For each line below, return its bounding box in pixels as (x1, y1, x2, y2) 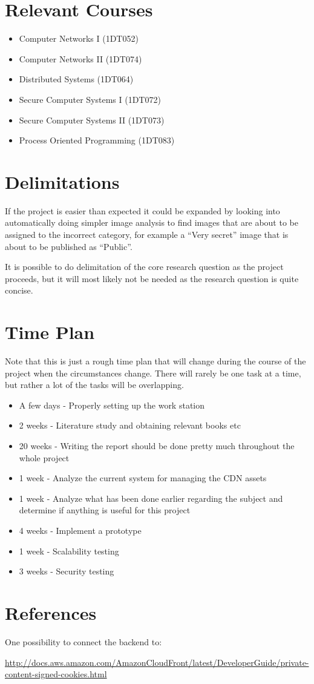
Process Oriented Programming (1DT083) (19, 134, 175, 146)
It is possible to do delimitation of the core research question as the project (5, 260, 284, 273)
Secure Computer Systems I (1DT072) (19, 93, 161, 105)
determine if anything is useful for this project (19, 504, 191, 516)
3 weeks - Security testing (19, 565, 114, 577)
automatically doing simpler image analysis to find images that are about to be (5, 216, 298, 229)
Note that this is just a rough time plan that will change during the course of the (5, 355, 306, 367)
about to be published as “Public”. (5, 240, 132, 252)
